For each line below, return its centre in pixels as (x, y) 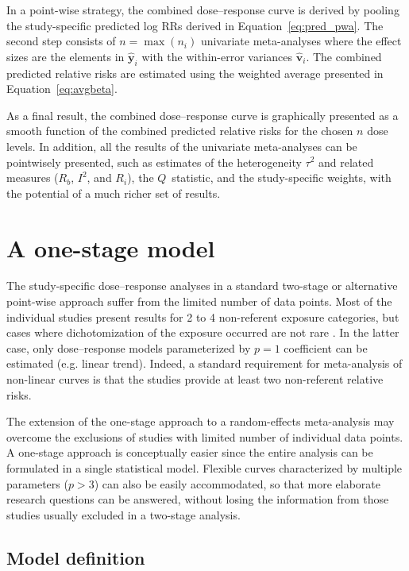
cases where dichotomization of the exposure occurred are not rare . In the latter (203, 332)
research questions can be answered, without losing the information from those (198, 499)
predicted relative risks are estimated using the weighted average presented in (195, 73)
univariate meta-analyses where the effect (301, 41)
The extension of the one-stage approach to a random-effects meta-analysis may (201, 421)
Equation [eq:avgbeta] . (62, 89)
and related (346, 162)
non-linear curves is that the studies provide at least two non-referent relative (195, 379)
